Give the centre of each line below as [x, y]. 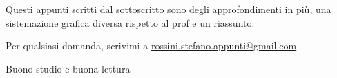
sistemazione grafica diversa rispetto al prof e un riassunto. [130, 22]
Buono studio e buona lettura [68, 68]
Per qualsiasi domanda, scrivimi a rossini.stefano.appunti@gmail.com [151, 45]
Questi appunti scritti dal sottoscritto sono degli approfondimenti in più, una [168, 9]
